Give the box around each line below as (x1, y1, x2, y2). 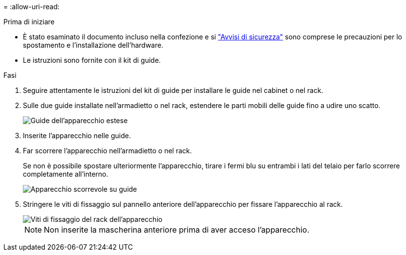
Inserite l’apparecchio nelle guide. (23, 131, 131, 140)
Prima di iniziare (3, 18, 55, 26)
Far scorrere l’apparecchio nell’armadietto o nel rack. (23, 146, 192, 155)
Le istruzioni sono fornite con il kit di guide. (23, 56, 161, 64)
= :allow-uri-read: (3, 2, 60, 11)
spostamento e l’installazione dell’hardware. (23, 41, 164, 49)
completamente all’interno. (23, 170, 109, 178)
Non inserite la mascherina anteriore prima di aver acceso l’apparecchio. (44, 225, 310, 235)
